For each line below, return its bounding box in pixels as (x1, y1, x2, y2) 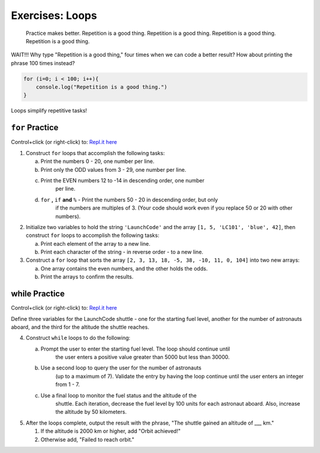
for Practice (11, 123, 59, 133)
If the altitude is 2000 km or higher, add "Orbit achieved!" (40, 428, 181, 435)
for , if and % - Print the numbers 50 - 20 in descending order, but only (40, 196, 219, 203)
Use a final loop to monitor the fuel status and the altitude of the (40, 391, 197, 399)
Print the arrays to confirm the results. (40, 273, 133, 281)
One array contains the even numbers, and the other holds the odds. (40, 265, 208, 272)
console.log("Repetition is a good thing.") (36, 83, 168, 91)
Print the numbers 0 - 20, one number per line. (40, 158, 155, 165)
